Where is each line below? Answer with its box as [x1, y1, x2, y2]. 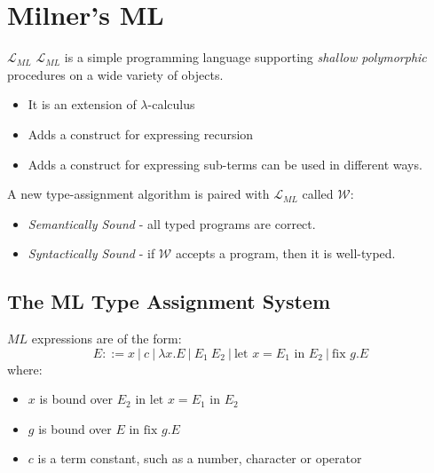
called [302, 185, 334, 203]
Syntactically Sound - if [28, 244, 155, 263]
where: [7, 359, 43, 378]
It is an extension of [28, 95, 137, 114]
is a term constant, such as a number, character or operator [37, 449, 362, 468]
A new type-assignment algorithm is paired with [7, 185, 270, 203]
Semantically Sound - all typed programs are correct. [28, 214, 316, 233]
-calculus [147, 95, 195, 114]
